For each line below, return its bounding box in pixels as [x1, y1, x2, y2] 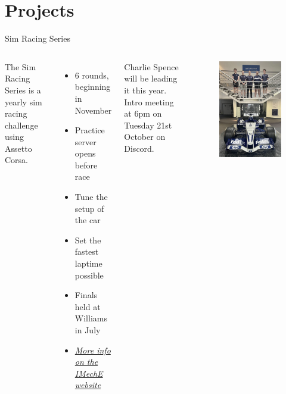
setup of [74, 202, 104, 214]
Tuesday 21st [124, 118, 172, 131]
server [74, 135, 97, 148]
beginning [74, 80, 111, 93]
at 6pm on [124, 107, 162, 120]
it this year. [124, 83, 167, 96]
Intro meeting [124, 95, 174, 108]
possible [74, 268, 104, 281]
